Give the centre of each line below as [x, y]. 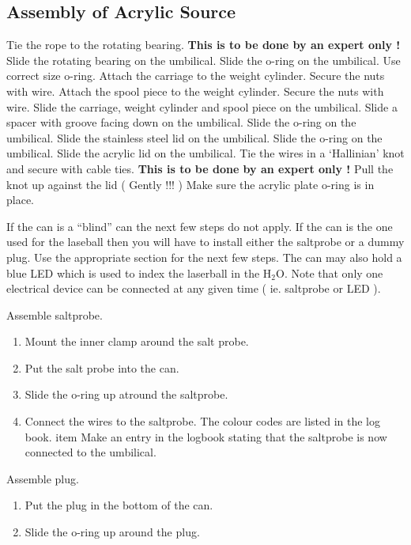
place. [20, 200]
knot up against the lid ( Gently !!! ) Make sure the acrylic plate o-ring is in [190, 184]
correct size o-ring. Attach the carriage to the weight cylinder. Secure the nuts [196, 76]
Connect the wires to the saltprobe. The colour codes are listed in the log [202, 421]
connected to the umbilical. [90, 452]
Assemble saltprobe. [55, 314]
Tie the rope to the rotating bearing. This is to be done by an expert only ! [204, 45]
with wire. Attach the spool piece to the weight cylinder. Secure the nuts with [195, 91]
